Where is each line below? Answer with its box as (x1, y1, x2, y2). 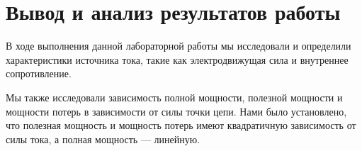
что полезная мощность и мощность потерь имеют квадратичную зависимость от (6, 118, 356, 133)
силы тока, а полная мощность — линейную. (6, 131, 200, 146)
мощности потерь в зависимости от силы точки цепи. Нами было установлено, (6, 104, 347, 118)
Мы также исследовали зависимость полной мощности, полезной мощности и (6, 89, 343, 104)
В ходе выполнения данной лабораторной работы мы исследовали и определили (6, 38, 351, 53)
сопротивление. (6, 66, 72, 81)
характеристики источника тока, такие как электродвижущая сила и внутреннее (6, 52, 349, 67)
